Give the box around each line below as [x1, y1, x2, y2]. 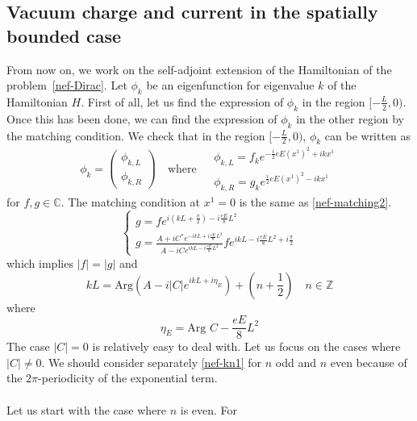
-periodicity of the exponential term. [38, 369, 218, 386]
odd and [275, 353, 316, 370]
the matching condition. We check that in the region [6, 127, 265, 144]
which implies [6, 254, 73, 271]
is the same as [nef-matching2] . [239, 194, 392, 210]
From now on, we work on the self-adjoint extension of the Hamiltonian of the [6, 60, 392, 77]
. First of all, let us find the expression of [81, 93, 284, 110]
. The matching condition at [60, 194, 200, 210]
